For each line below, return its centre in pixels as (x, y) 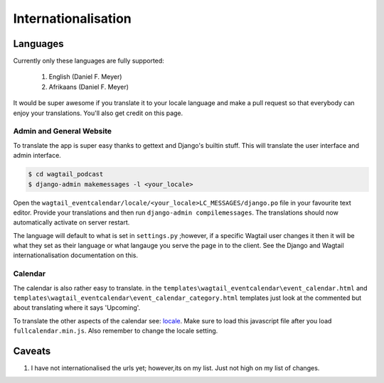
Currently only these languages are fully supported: (89, 61)
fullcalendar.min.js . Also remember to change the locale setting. (116, 331)
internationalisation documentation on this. (76, 255)
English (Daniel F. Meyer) (85, 77)
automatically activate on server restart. (71, 222)
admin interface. (37, 156)
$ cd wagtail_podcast (66, 174)
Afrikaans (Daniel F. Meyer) (89, 87)
